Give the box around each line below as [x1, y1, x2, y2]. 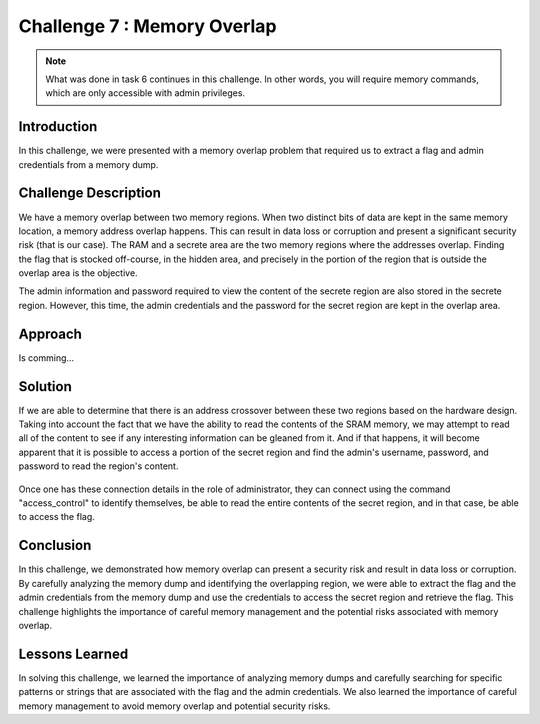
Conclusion [18, 537, 92, 554]
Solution [18, 378, 72, 395]
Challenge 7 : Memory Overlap [18, 15, 277, 37]
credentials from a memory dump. [18, 158, 159, 170]
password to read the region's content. [18, 460, 179, 472]
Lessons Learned [18, 645, 129, 662]
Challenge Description [18, 185, 162, 202]
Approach [18, 325, 82, 342]
